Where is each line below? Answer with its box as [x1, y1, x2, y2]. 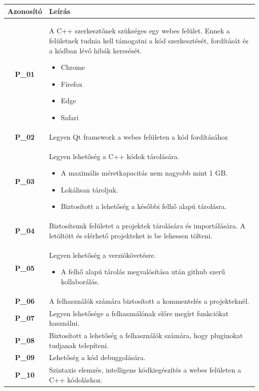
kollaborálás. [61, 276, 100, 286]
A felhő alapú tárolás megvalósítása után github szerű [61, 266, 225, 277]
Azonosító [7, 5, 42, 16]
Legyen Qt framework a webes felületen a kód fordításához [49, 131, 228, 142]
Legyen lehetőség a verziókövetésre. [49, 249, 156, 260]
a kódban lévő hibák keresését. [49, 45, 142, 55]
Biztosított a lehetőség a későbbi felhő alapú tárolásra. [61, 201, 227, 211]
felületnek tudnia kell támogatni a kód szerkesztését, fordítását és [49, 35, 249, 45]
